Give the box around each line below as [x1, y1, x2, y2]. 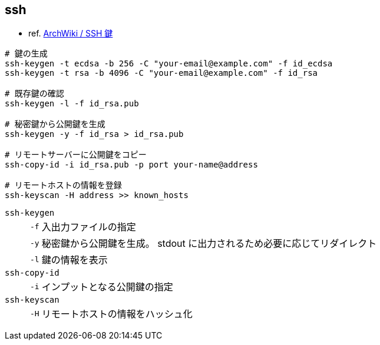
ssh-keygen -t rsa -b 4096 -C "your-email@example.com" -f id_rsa [5, 68, 318, 78]
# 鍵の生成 [5, 49, 48, 59]
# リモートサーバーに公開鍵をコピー [5, 150, 147, 160]
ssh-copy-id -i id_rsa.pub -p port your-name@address [5, 160, 258, 170]
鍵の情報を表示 [41, 254, 108, 266]
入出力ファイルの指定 [41, 221, 136, 233]
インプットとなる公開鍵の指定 [41, 281, 173, 293]
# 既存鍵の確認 [5, 89, 64, 99]
